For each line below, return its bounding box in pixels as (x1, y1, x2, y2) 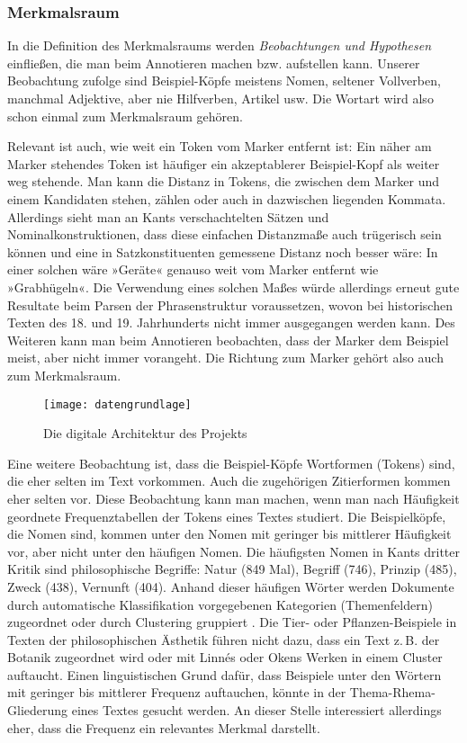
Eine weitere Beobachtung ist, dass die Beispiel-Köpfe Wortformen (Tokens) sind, (7, 453, 455, 472)
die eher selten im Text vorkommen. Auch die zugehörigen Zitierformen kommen (7, 471, 451, 490)
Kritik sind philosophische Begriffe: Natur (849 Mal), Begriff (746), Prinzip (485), (7, 559, 457, 578)
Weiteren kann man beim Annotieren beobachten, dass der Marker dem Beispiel (7, 330, 449, 349)
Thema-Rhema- (349, 683, 436, 702)
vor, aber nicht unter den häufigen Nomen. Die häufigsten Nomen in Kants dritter (7, 542, 461, 560)
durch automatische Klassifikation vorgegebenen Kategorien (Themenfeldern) (7, 595, 433, 613)
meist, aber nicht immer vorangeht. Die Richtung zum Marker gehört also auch (7, 348, 444, 367)
